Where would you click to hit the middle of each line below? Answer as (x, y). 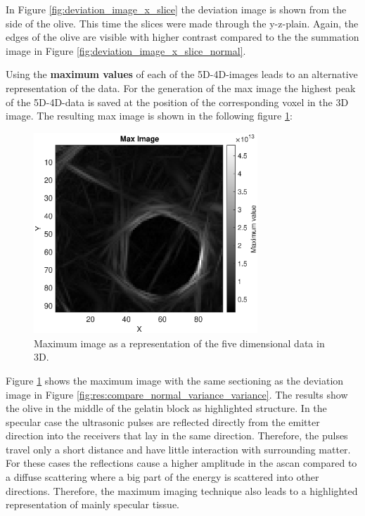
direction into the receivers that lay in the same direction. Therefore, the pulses (177, 436)
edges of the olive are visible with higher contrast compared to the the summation (182, 37)
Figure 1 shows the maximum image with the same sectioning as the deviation (175, 380)
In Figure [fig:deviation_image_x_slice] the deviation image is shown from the (176, 9)
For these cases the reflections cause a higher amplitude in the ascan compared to (181, 463)
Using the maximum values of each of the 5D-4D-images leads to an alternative (182, 74)
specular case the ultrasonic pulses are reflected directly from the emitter (163, 421)
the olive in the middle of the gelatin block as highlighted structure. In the (166, 408)
